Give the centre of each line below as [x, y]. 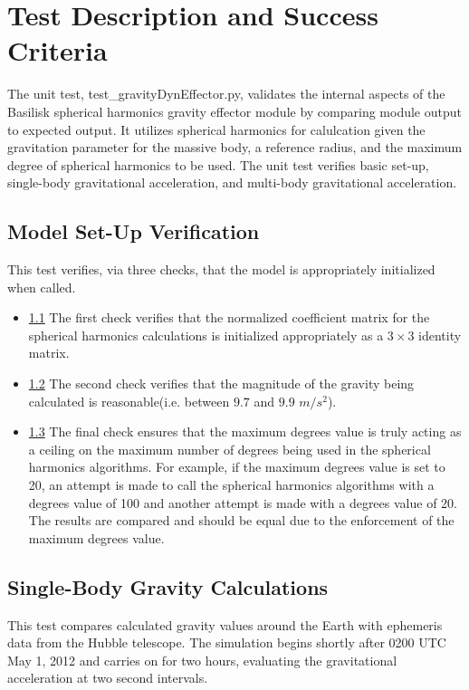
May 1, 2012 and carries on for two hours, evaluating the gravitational [202, 660]
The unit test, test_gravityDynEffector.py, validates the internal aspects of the [226, 94]
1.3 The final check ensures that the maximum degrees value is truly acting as [245, 431]
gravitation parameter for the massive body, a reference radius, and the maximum [235, 147]
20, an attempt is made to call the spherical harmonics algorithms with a [231, 485]
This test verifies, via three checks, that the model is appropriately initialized [221, 269]
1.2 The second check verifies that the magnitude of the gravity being [221, 383]
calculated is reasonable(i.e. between [129, 401]
